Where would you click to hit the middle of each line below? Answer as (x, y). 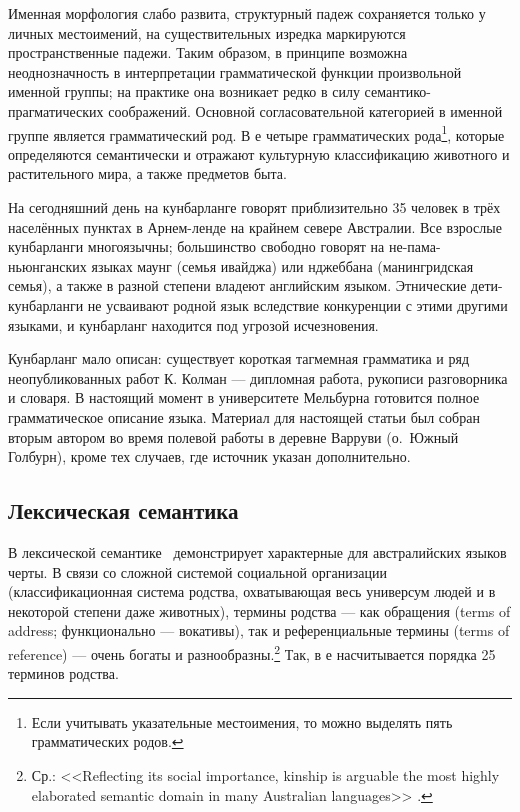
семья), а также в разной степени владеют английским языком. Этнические (237, 285)
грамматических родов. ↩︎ (107, 741)
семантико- (397, 91)
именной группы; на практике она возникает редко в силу (184, 91)
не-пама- (414, 246)
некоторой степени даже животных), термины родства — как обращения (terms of (259, 610)
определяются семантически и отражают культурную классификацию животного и (259, 153)
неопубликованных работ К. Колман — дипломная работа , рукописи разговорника (258, 377)
